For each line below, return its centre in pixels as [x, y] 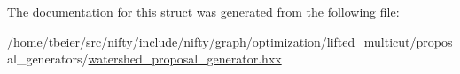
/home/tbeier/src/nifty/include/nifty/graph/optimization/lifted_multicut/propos [230, 41]
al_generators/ [48, 59]
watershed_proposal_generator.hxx [185, 59]
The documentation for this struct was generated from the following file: [203, 11]
